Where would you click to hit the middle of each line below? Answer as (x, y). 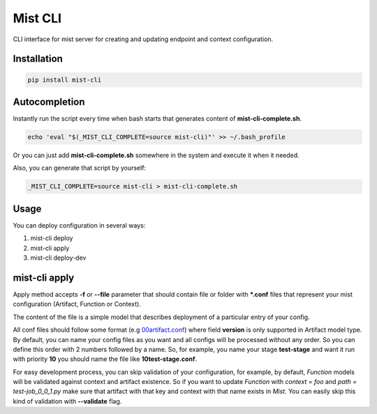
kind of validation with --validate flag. (67, 401)
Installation (38, 59)
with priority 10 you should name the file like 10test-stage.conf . (105, 359)
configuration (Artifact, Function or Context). (77, 304)
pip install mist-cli (65, 80)
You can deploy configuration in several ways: (79, 225)
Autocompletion (49, 102)
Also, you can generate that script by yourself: (80, 168)
